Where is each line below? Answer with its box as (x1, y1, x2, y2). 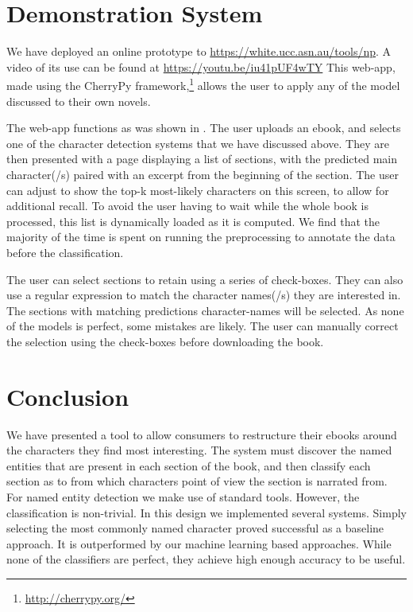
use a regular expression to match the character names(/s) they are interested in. (6, 287, 401, 303)
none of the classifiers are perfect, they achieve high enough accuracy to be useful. (6, 551, 406, 567)
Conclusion (6, 380, 129, 412)
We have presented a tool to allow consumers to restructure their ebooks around (6, 426, 397, 442)
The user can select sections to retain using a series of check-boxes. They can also (6, 271, 403, 287)
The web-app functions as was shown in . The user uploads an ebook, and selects (6, 119, 401, 136)
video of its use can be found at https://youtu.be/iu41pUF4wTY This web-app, (6, 58, 396, 75)
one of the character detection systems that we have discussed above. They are (6, 134, 389, 151)
